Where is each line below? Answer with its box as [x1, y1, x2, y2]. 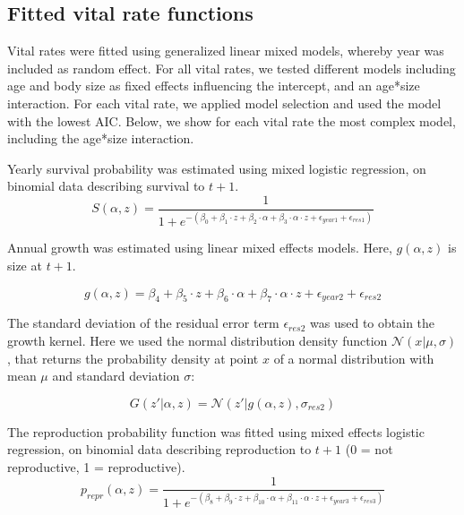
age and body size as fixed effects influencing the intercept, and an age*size [7, 76, 420, 95]
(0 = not [345, 440, 393, 459]
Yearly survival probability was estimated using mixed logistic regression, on [7, 159, 426, 177]
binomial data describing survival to [7, 176, 205, 195]
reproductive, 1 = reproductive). [7, 457, 185, 476]
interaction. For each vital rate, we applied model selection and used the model [7, 93, 442, 112]
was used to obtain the [310, 313, 435, 332]
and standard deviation [52, 366, 180, 385]
